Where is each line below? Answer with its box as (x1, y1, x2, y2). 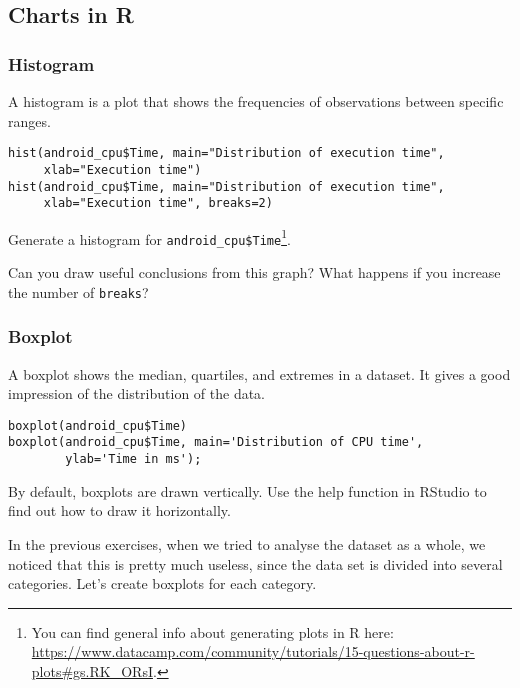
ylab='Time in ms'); (65, 452, 202, 467)
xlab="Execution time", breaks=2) (43, 196, 273, 211)
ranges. (8, 110, 51, 131)
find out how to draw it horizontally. (8, 500, 231, 521)
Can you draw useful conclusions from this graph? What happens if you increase (8, 262, 501, 283)
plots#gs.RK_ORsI (31, 660, 153, 681)
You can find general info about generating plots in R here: (31, 621, 394, 642)
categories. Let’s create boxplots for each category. (8, 573, 317, 594)
